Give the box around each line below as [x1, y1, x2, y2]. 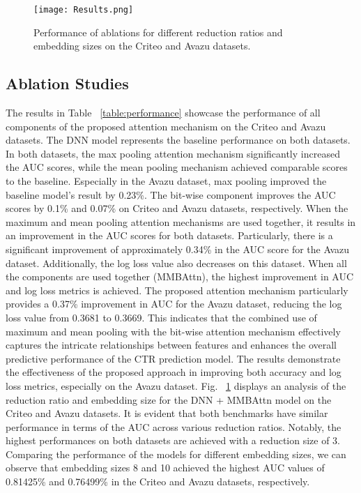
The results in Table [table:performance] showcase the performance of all [6, 105, 321, 120]
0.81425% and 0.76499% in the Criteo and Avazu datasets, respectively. [6, 474, 310, 489]
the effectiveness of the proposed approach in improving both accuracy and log [6, 365, 341, 379]
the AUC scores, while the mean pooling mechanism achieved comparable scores [6, 160, 348, 174]
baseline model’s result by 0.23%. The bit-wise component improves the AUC [6, 187, 336, 202]
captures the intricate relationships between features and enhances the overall [6, 337, 337, 352]
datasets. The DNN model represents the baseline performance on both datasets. [6, 132, 351, 147]
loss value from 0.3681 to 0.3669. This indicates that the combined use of [6, 310, 317, 324]
